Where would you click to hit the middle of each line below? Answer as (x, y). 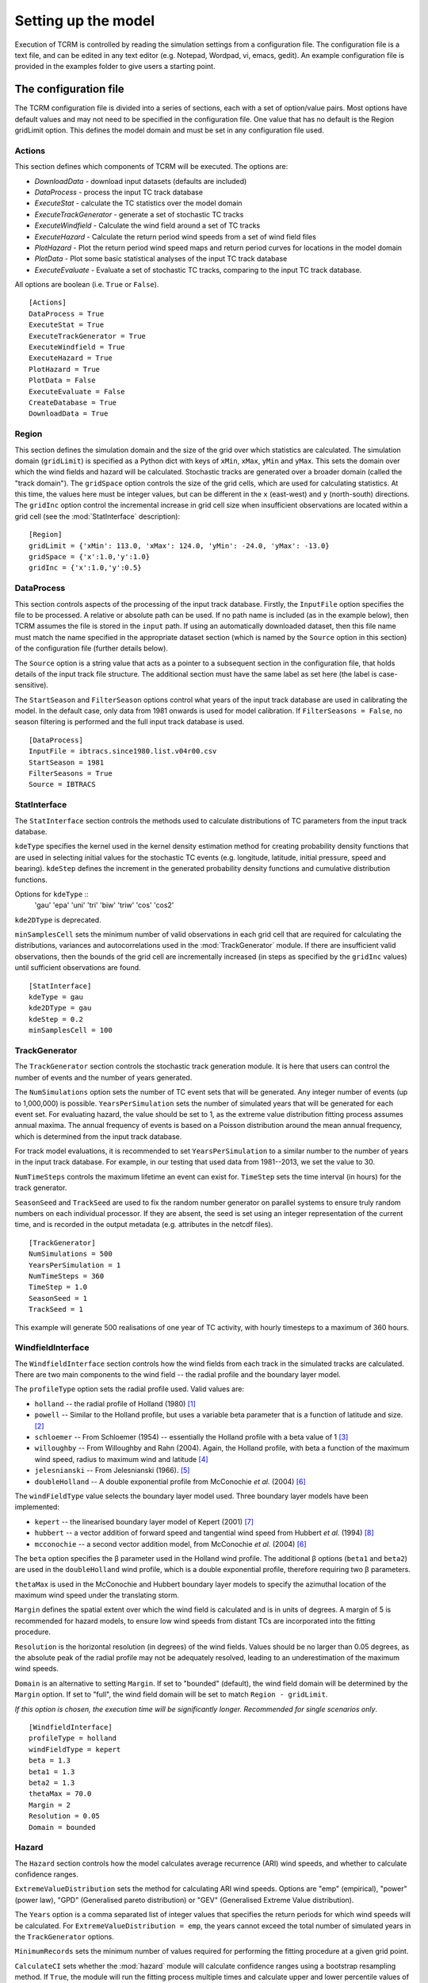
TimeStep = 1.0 (58, 1287)
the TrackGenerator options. (64, 1937)
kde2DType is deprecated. (58, 919)
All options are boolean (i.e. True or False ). (87, 285)
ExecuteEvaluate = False (77, 391)
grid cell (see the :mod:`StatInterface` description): (97, 516)
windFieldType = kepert (75, 1749)
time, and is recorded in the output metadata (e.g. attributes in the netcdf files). (144, 1225)
